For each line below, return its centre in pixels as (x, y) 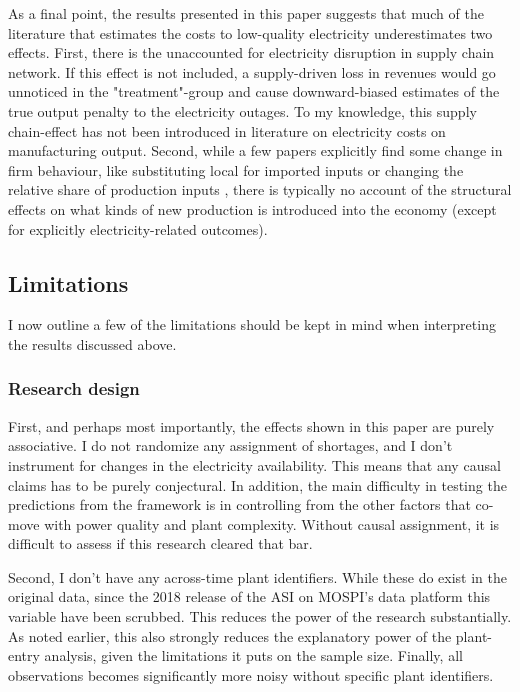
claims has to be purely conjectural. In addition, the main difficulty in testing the (257, 484)
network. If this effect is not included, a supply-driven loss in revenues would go (252, 71)
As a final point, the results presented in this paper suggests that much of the (246, 13)
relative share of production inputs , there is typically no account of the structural (260, 189)
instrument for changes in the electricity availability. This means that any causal (254, 464)
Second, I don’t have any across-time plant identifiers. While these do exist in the (257, 576)
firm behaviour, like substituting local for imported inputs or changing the (236, 169)
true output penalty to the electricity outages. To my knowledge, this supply (242, 110)
